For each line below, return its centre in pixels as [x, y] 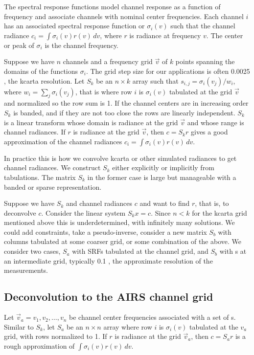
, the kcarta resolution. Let [44, 80]
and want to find [165, 203]
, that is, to [212, 203]
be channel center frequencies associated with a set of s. [152, 317]
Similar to [19, 326]
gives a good [209, 132]
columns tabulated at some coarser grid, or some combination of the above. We [123, 241]
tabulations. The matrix [40, 177]
